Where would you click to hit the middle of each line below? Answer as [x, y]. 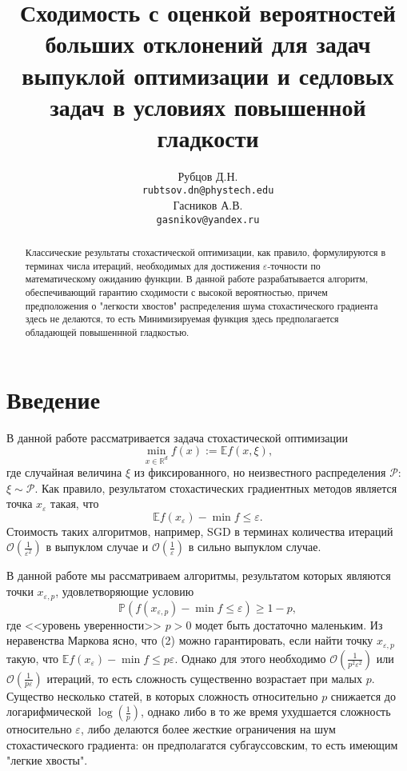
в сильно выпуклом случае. [255, 547]
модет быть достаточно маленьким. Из [289, 624]
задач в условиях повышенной [208, 106]
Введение [54, 399]
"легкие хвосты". [47, 760]
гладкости [208, 137]
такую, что [33, 658]
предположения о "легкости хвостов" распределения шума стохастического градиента [202, 305]
